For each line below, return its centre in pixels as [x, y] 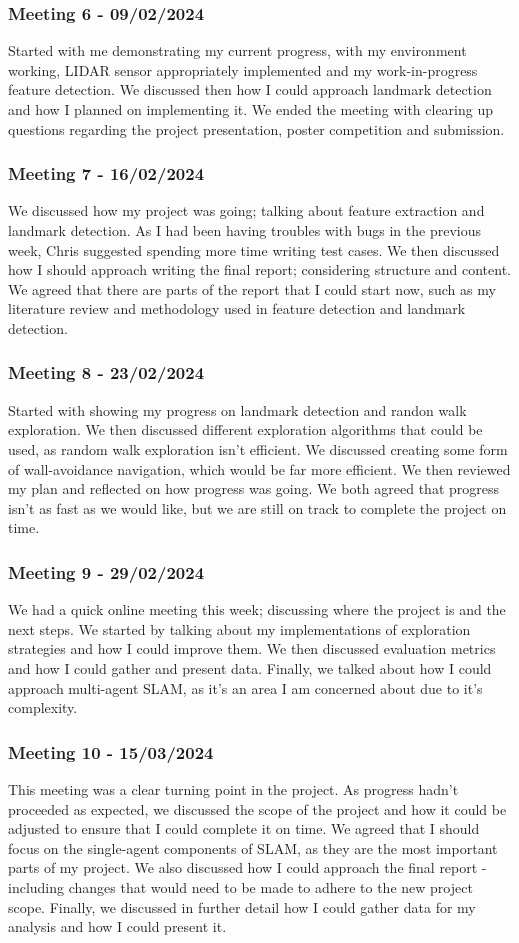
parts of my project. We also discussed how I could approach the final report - [247, 867]
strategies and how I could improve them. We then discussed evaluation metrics [252, 648]
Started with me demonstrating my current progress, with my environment [237, 50]
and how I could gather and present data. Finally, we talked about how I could [250, 667]
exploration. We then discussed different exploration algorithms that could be [245, 429]
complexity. [43, 707]
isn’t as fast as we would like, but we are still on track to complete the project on [257, 507]
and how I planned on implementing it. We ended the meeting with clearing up [251, 109]
